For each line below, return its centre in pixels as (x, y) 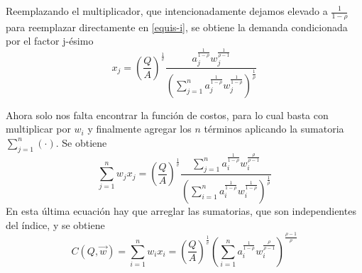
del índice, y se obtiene (55, 224)
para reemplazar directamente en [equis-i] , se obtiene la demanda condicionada (177, 27)
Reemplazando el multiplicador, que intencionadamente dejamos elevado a (167, 11)
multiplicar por (38, 129)
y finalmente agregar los (139, 129)
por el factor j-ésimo (50, 41)
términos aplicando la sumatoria (274, 129)
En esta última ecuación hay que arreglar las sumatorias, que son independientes (181, 210)
